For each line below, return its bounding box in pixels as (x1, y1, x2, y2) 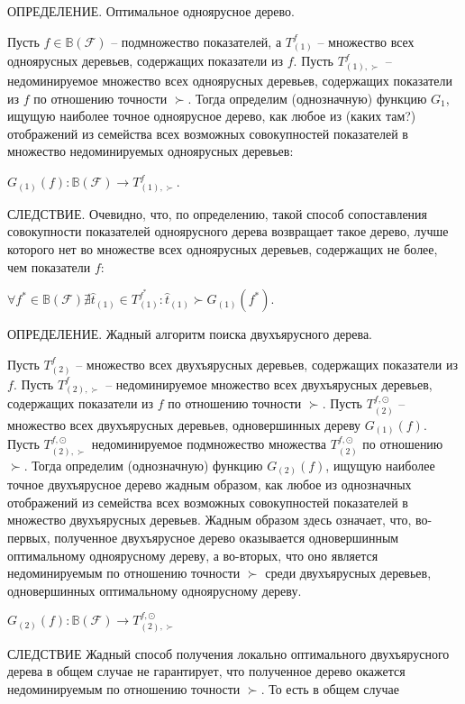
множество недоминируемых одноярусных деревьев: (7, 142, 294, 160)
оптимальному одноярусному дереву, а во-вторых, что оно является (7, 545, 378, 564)
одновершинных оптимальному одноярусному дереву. (7, 581, 302, 599)
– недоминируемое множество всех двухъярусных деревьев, (105, 374, 433, 393)
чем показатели (7, 257, 91, 276)
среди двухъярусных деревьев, (265, 563, 432, 582)
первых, (7, 527, 50, 546)
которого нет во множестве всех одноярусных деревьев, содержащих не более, (7, 239, 438, 258)
